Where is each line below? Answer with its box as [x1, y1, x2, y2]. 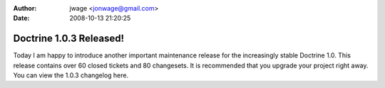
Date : [13, 14, 30, 23]
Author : [13, 4, 37, 12]
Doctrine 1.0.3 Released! [13, 33, 125, 45]
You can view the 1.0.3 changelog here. [13, 71, 128, 79]
